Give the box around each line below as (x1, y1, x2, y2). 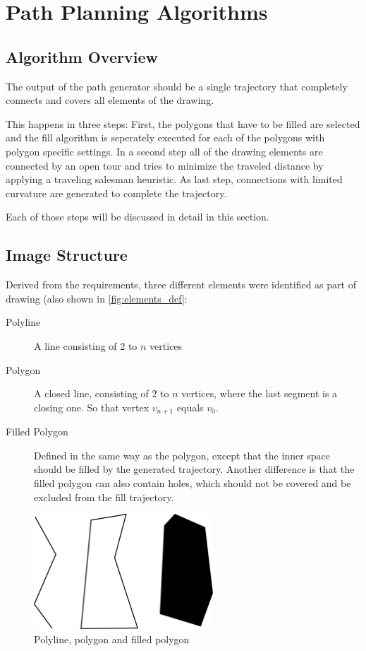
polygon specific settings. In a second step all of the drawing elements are (6, 143, 323, 158)
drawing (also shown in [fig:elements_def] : (6, 291, 188, 305)
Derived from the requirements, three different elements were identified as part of (6, 277, 356, 292)
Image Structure (6, 244, 128, 266)
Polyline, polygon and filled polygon (34, 631, 190, 646)
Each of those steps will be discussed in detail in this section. (6, 209, 269, 224)
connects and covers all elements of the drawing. (6, 93, 214, 107)
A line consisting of (34, 338, 117, 353)
